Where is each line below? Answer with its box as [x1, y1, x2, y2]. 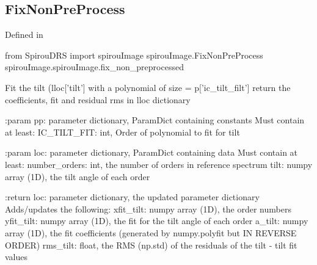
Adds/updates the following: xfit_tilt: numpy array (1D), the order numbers [5, 202, 291, 215]
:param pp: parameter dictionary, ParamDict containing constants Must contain [5, 114, 305, 126]
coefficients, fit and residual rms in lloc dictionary [5, 93, 191, 106]
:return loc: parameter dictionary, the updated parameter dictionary [5, 191, 260, 203]
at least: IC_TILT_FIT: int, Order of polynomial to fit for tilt [5, 125, 240, 138]
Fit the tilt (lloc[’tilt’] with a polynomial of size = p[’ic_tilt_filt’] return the [5, 81, 291, 93]
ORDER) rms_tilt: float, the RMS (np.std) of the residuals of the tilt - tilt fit [5, 238, 297, 251]
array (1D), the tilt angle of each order [5, 170, 150, 183]
